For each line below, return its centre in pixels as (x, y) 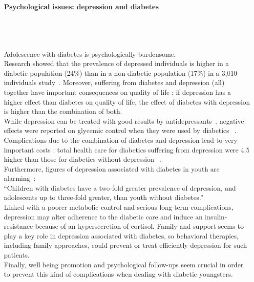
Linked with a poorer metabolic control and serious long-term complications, (119, 207)
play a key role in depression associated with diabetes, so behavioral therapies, (121, 235)
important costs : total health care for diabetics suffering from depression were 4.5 (127, 149)
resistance (19, 226)
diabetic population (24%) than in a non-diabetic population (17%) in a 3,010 (121, 73)
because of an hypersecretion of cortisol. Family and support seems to (139, 226)
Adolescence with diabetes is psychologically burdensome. (90, 54)
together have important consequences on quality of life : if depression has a (117, 92)
